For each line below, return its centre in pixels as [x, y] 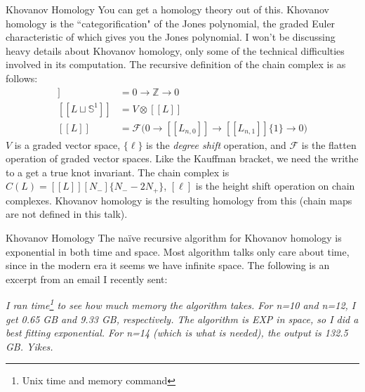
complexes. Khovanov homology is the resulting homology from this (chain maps [179, 200]
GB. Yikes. [29, 346]
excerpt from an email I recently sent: [87, 279]
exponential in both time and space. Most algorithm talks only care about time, [178, 251]
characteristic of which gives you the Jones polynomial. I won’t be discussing [171, 37]
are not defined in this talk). [67, 214]
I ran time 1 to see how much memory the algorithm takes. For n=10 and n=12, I [181, 304]
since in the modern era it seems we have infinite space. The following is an [168, 265]
